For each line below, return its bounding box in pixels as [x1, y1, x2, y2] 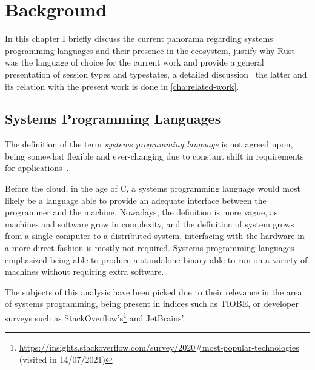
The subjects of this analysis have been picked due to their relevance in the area [5, 285, 302, 298]
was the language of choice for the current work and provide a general [5, 56, 264, 69]
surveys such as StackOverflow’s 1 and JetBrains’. [5, 310, 185, 324]
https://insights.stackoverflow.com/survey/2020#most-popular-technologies [19, 341, 299, 354]
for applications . [5, 161, 69, 174]
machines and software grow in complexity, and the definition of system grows [5, 217, 294, 230]
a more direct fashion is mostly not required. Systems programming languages [5, 241, 294, 254]
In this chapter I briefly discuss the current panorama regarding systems [5, 32, 273, 45]
